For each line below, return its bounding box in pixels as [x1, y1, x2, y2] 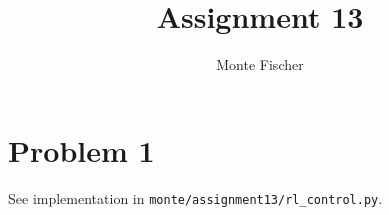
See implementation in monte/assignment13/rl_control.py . [8, 187, 383, 208]
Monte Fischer [216, 54, 304, 75]
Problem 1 [8, 129, 155, 170]
